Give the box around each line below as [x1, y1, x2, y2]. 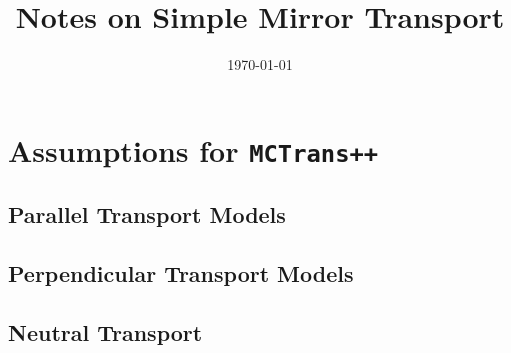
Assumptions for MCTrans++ [8, 129, 379, 170]
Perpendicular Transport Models [8, 258, 354, 289]
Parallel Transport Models [8, 199, 286, 230]
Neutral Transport [8, 316, 203, 347]
